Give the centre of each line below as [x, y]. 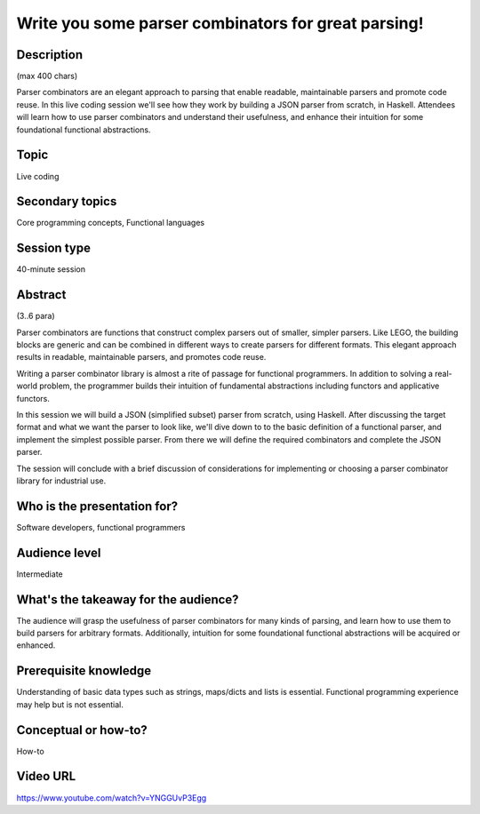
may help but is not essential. [70, 704]
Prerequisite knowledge [84, 671]
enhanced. [36, 645]
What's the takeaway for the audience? [128, 599]
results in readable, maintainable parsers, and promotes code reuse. [141, 357]
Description [50, 55]
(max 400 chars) [47, 76]
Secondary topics [67, 201]
